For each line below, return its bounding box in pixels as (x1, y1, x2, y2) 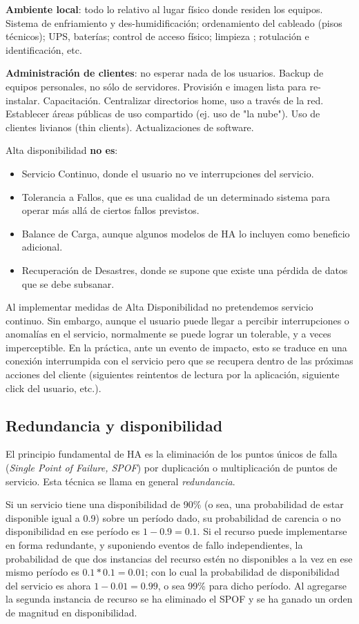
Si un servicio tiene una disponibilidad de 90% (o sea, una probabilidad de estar (6, 497, 344, 511)
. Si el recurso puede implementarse (197, 524, 347, 538)
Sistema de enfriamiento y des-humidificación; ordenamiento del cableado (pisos (6, 15, 342, 30)
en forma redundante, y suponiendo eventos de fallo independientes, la (6, 538, 303, 552)
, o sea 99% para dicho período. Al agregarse (157, 578, 347, 592)
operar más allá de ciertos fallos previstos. (21, 203, 200, 217)
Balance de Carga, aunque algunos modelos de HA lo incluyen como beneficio (21, 226, 350, 240)
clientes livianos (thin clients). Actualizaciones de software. (6, 119, 254, 134)
